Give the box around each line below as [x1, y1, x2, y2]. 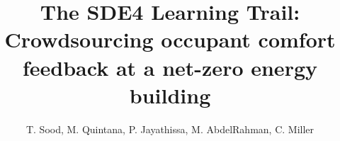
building [129, 80, 211, 109]
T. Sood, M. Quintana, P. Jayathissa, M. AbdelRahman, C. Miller [25, 121, 314, 136]
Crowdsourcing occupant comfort [4, 25, 336, 54]
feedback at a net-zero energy [23, 52, 317, 81]
